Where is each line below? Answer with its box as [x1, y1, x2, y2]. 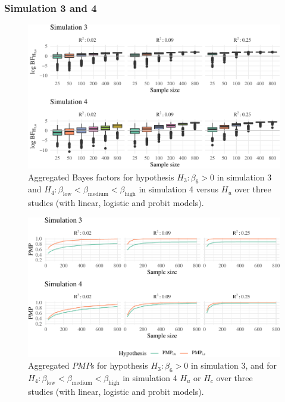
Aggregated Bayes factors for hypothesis [28, 170, 174, 183]
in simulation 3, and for [191, 359, 277, 372]
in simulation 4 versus [139, 183, 219, 195]
